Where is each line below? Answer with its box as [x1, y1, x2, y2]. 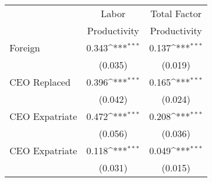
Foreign [9, 41, 40, 54]
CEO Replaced [9, 75, 71, 89]
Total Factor [150, 6, 202, 20]
